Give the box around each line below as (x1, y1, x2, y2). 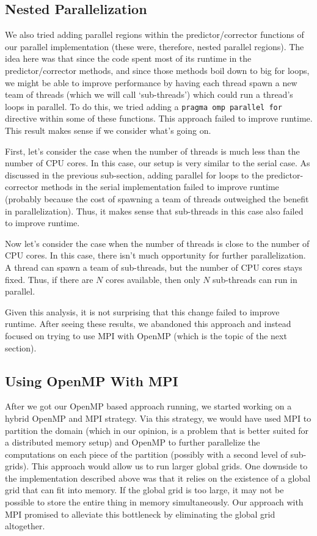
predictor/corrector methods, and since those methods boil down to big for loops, (5, 64, 310, 76)
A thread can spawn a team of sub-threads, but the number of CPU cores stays (5, 260, 302, 273)
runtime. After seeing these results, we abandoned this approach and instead (5, 317, 291, 330)
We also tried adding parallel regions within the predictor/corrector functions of (5, 28, 304, 41)
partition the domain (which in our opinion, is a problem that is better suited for (5, 424, 309, 436)
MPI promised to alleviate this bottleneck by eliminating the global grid (5, 507, 275, 520)
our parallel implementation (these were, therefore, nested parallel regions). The (5, 40, 304, 53)
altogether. (5, 519, 45, 532)
